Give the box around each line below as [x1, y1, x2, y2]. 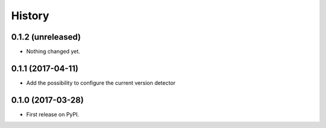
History [11, 9, 50, 22]
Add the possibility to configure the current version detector [26, 79, 176, 87]
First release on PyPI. [26, 111, 80, 118]
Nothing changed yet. [26, 48, 81, 55]
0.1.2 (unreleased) [11, 32, 81, 42]
